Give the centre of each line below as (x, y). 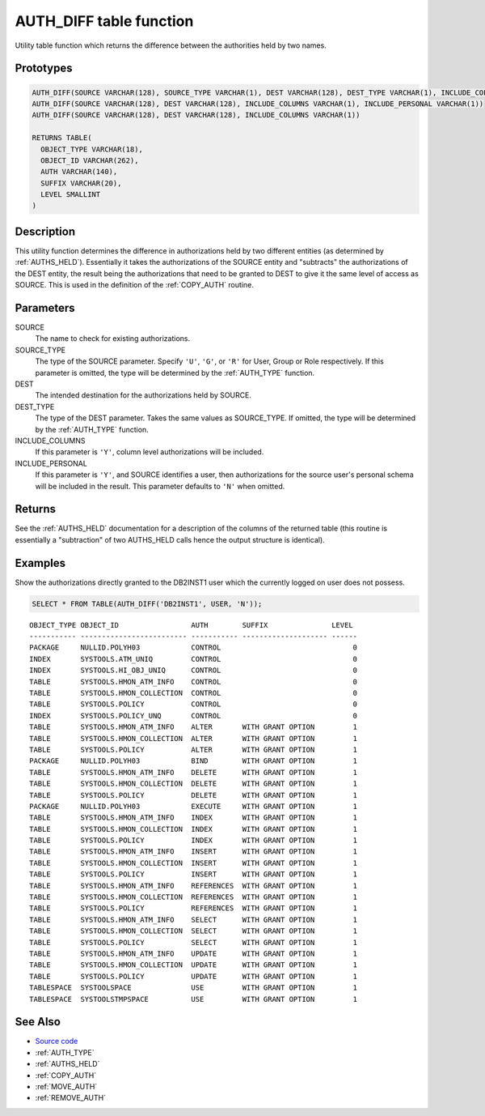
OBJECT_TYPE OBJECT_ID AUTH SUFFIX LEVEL (191, 625)
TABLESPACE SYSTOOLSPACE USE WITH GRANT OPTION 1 (194, 988)
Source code (57, 1041)
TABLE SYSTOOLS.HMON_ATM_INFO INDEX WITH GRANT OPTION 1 (194, 818)
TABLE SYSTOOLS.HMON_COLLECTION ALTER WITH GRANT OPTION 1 (194, 738)
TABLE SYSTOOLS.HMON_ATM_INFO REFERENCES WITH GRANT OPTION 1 (194, 886)
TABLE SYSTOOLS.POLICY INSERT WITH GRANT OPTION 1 (194, 874)
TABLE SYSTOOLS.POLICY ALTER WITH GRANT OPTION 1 (194, 750)
